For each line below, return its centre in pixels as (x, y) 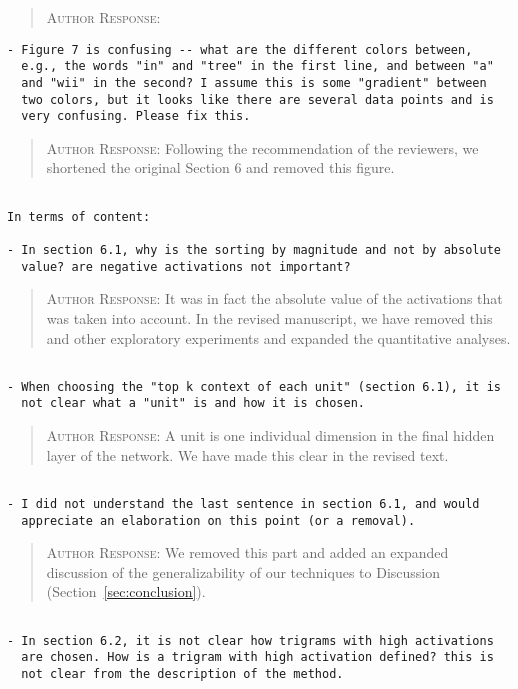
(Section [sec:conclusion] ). (126, 591)
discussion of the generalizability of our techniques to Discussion (243, 571)
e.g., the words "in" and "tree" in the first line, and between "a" (257, 66)
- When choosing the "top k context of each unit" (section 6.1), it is (254, 386)
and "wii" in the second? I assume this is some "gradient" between (254, 82)
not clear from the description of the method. (182, 674)
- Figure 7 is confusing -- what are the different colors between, (240, 49)
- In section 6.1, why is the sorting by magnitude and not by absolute (254, 250)
